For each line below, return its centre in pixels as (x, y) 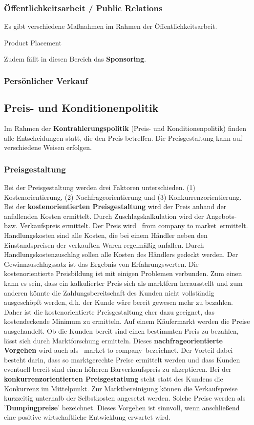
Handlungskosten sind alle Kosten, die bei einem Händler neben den (106, 235)
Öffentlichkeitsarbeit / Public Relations (83, 8)
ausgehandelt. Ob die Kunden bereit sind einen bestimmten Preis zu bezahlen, (121, 330)
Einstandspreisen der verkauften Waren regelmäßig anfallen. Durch (104, 244)
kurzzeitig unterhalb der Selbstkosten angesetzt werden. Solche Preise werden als (125, 398)
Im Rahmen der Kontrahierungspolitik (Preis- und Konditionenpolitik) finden (125, 128)
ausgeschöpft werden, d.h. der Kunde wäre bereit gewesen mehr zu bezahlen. (119, 302)
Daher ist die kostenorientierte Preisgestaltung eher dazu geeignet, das (109, 311)
